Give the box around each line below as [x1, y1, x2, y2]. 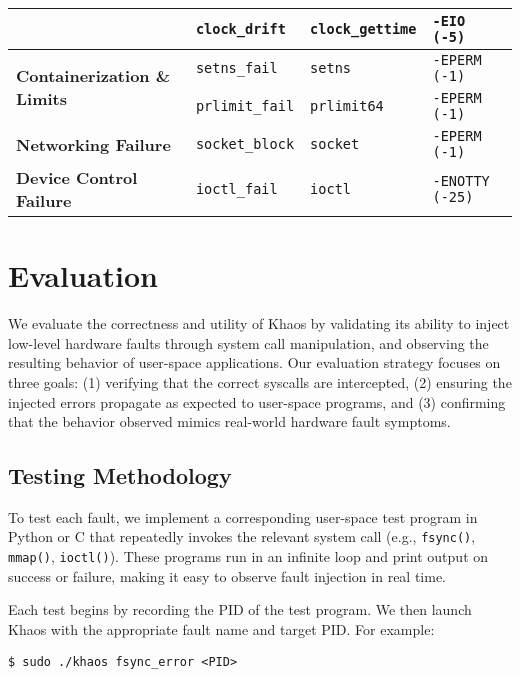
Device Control [16, 166, 138, 189]
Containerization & [16, 64, 170, 87]
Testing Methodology [8, 460, 232, 491]
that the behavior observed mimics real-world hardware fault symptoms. [8, 411, 451, 432]
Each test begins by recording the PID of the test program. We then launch [8, 599, 472, 620]
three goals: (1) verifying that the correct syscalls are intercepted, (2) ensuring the [8, 371, 512, 392]
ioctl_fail [195, 181, 278, 197]
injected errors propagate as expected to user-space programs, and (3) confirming [8, 391, 506, 412]
